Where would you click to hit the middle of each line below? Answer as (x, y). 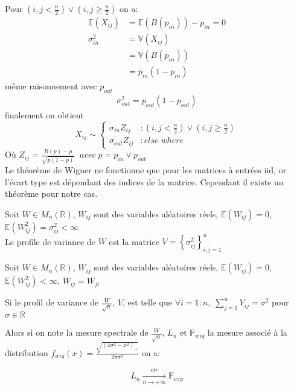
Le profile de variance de (50, 241)
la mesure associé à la (247, 332)
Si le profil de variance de (52, 302)
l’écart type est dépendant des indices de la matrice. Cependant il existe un (144, 181)
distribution (27, 352)
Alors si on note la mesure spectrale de (77, 332)
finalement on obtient (44, 114)
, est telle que (147, 302)
